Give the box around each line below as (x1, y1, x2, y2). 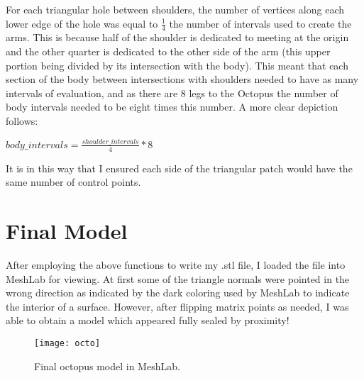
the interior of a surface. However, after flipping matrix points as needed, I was (6, 299, 349, 313)
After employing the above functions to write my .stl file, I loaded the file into (6, 257, 346, 272)
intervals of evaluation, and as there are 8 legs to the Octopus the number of (6, 85, 338, 100)
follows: (6, 113, 38, 128)
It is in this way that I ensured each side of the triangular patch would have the (6, 160, 353, 175)
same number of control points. (6, 174, 141, 189)
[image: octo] (34, 338, 101, 348)
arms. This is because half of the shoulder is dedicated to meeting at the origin (6, 30, 349, 45)
